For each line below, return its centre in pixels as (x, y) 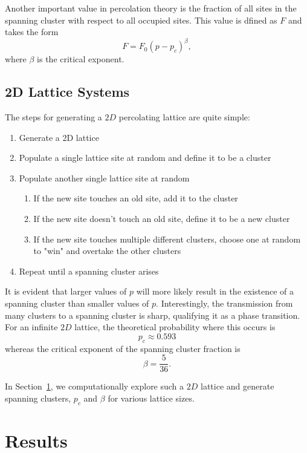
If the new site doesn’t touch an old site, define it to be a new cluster (162, 219)
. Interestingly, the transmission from (225, 303)
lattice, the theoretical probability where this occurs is (175, 327)
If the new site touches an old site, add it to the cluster (136, 198)
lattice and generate (237, 386)
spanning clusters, (38, 398)
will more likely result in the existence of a (215, 291)
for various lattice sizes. (151, 398)
